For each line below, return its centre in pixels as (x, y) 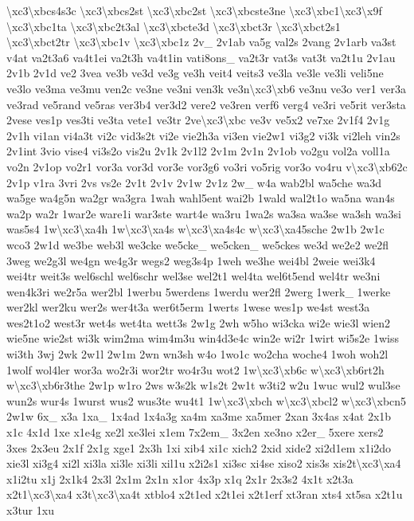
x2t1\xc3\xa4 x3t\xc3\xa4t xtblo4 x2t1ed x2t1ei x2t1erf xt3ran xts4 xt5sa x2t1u (205, 494)
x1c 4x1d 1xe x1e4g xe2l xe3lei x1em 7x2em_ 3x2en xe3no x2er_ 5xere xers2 (195, 432)
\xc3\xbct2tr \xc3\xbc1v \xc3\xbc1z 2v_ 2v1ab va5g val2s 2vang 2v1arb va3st (201, 42)
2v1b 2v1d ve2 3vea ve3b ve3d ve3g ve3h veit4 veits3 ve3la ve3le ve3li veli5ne (195, 73)
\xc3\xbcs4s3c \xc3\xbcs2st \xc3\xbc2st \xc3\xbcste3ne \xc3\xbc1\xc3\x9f (194, 10)
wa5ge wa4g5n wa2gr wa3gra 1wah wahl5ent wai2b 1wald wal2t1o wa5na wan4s (201, 198)
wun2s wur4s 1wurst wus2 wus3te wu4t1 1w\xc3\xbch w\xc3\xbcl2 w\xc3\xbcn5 (207, 400)
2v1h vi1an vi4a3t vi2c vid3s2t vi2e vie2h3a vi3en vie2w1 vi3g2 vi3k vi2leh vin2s (203, 135)
